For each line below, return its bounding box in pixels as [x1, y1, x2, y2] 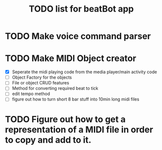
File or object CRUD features [12, 80, 69, 86]
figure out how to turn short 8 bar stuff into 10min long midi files [12, 96, 139, 102]
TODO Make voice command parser [5, 31, 151, 42]
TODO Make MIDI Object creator [5, 53, 136, 64]
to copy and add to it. [5, 134, 92, 145]
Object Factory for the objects [12, 74, 72, 81]
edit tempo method [12, 91, 50, 97]
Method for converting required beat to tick [12, 85, 99, 91]
